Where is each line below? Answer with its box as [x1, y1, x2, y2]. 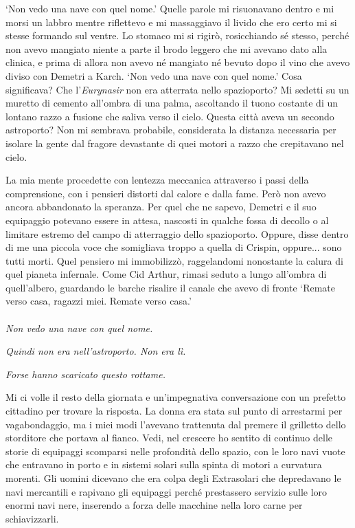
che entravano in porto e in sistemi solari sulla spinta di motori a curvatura [5, 457, 322, 472]
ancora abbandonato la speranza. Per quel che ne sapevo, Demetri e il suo [5, 199, 317, 214]
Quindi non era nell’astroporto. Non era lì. [5, 344, 186, 358]
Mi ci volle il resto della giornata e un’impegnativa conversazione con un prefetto [5, 390, 346, 404]
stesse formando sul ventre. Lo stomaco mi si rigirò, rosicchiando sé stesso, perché [5, 28, 350, 43]
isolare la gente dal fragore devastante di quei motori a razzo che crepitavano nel [5, 135, 344, 150]
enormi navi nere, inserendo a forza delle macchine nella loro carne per [5, 498, 303, 512]
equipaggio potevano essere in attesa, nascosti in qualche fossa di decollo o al [5, 212, 329, 227]
